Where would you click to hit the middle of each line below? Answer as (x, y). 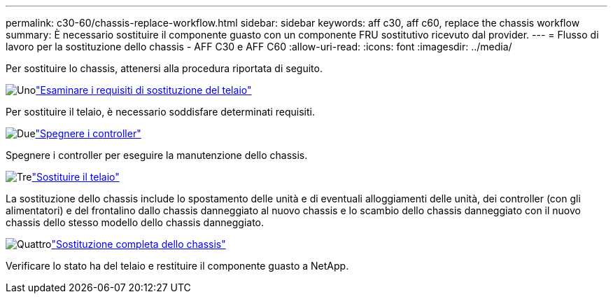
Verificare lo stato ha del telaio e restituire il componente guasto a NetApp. (177, 266)
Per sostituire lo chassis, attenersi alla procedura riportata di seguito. (164, 68)
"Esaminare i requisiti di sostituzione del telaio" (144, 90)
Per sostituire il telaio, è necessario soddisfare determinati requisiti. (160, 112)
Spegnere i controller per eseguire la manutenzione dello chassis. (157, 155)
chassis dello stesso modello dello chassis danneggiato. (135, 222)
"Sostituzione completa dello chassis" (139, 244)
